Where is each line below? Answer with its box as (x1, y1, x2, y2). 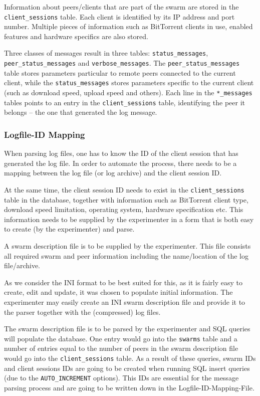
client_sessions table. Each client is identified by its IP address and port (4, 11, 235, 22)
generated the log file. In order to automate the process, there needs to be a (4, 157, 237, 168)
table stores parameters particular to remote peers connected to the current (4, 67, 236, 78)
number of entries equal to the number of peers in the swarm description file (4, 343, 238, 353)
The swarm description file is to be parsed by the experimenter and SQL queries (4, 323, 250, 334)
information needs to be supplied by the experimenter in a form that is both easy (4, 214, 254, 224)
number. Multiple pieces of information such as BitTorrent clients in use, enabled (4, 21, 253, 32)
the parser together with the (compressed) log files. (4, 306, 161, 317)
